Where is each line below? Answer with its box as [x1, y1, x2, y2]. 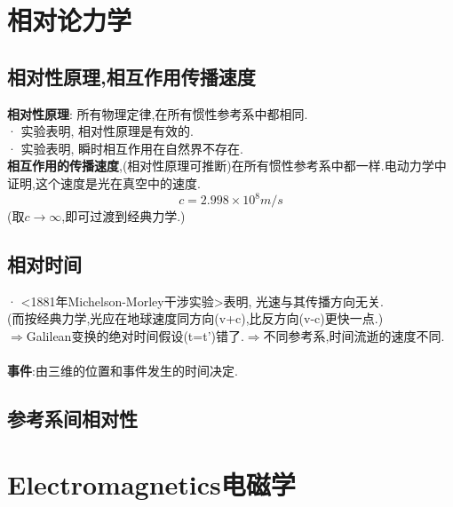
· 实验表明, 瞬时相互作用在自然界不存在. [7, 139, 243, 157]
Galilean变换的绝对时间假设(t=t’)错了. [26, 327, 244, 345]
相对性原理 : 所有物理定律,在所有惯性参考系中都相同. [7, 104, 308, 123]
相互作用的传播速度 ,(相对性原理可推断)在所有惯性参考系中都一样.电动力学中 [7, 156, 447, 175]
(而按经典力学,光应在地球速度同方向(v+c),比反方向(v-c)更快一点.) [7, 309, 384, 328]
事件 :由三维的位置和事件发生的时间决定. [7, 361, 238, 380]
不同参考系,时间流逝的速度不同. [263, 327, 445, 345]
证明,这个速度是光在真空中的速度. [7, 173, 201, 192]
